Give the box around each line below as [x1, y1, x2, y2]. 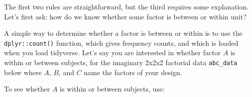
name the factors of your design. [84, 67, 182, 77]
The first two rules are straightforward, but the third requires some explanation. [4, 1, 249, 11]
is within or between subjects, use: [60, 84, 165, 94]
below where [4, 67, 42, 77]
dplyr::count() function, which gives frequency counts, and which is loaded [4, 37, 239, 48]
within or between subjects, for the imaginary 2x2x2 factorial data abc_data [4, 57, 238, 68]
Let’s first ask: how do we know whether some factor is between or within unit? [4, 11, 247, 21]
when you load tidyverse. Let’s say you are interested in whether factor [4, 47, 221, 58]
